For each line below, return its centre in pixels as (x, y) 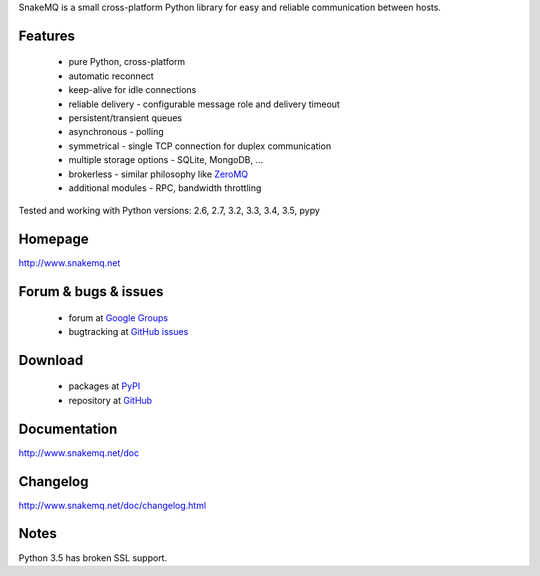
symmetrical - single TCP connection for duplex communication (200, 146)
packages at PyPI (104, 386)
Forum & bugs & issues (91, 291)
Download (51, 360)
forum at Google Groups (118, 317)
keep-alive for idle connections (132, 90)
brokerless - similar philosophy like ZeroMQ (158, 174)
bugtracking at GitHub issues (128, 332)
